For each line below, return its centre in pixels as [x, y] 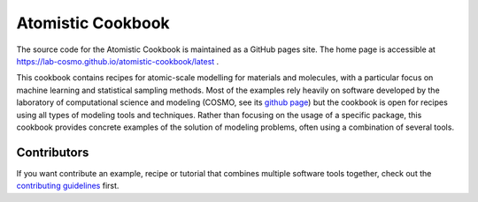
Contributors [53, 152]
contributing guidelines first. [68, 186]
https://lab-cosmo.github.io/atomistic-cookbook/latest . [118, 61]
